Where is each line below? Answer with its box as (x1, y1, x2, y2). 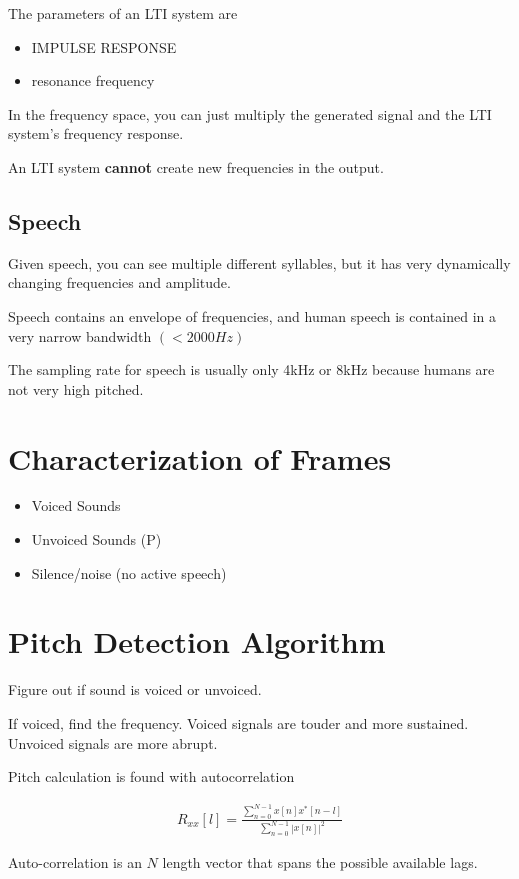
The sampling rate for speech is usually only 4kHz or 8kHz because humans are (8, 359, 495, 380)
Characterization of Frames (8, 437, 392, 478)
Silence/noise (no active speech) (31, 562, 227, 583)
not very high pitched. (8, 378, 144, 399)
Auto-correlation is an (8, 852, 142, 873)
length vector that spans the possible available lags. (162, 852, 478, 873)
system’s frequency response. (8, 123, 184, 144)
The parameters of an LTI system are (8, 3, 238, 23)
